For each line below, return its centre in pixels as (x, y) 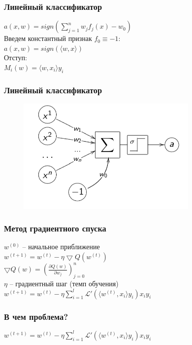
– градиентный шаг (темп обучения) (64, 284)
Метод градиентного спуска (55, 228)
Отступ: (16, 57)
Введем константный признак (48, 38)
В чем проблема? (36, 316)
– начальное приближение (61, 247)
